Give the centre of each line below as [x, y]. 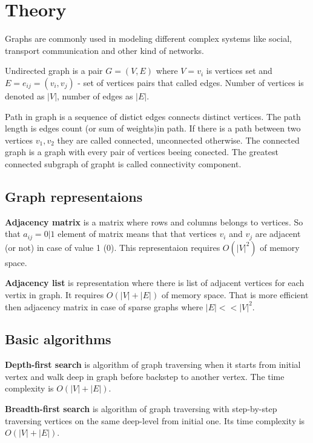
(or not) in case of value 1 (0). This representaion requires [113, 247]
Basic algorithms [58, 339]
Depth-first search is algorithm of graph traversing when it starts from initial [153, 365]
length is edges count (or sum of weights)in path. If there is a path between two [153, 128]
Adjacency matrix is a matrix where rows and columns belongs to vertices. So [154, 221]
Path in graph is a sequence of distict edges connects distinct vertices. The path [153, 116]
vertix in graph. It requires [54, 294]
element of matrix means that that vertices [137, 234]
